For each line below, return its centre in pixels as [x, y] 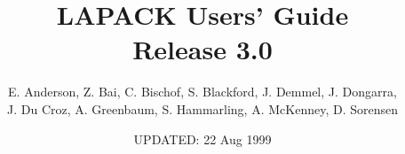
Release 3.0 [202, 49]
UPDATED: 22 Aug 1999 [202, 139]
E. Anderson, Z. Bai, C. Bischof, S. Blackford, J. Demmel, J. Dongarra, [202, 92]
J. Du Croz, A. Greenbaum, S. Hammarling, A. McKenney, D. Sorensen [202, 108]
